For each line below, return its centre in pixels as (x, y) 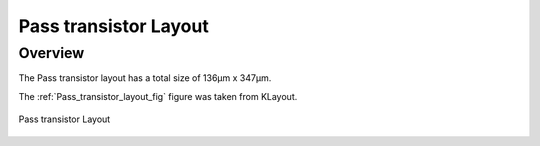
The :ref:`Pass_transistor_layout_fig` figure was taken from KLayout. (158, 96)
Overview (51, 53)
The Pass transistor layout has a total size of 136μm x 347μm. (145, 78)
